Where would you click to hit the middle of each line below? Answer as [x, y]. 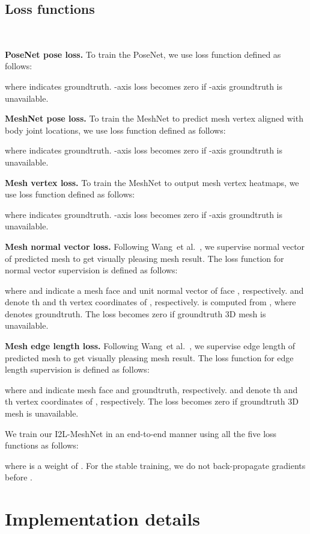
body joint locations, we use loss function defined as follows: [115, 130]
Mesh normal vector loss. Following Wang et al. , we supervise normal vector [155, 246]
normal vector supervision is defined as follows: [91, 270]
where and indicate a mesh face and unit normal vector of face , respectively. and [154, 290]
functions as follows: [42, 445]
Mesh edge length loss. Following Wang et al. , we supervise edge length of [150, 346]
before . [19, 477]
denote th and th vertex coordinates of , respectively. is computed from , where [150, 302]
